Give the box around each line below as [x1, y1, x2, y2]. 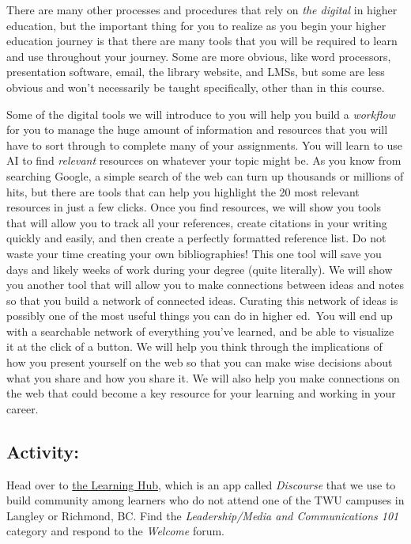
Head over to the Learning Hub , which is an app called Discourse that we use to [6, 476, 396, 493]
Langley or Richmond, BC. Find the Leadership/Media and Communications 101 [6, 507, 399, 523]
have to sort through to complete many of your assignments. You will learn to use [6, 136, 403, 153]
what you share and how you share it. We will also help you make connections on [6, 369, 400, 386]
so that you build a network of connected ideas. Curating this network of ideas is [6, 291, 398, 308]
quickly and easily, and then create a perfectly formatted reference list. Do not [6, 230, 386, 246]
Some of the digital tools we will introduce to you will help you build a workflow [6, 105, 395, 122]
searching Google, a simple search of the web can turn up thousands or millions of [6, 167, 404, 184]
